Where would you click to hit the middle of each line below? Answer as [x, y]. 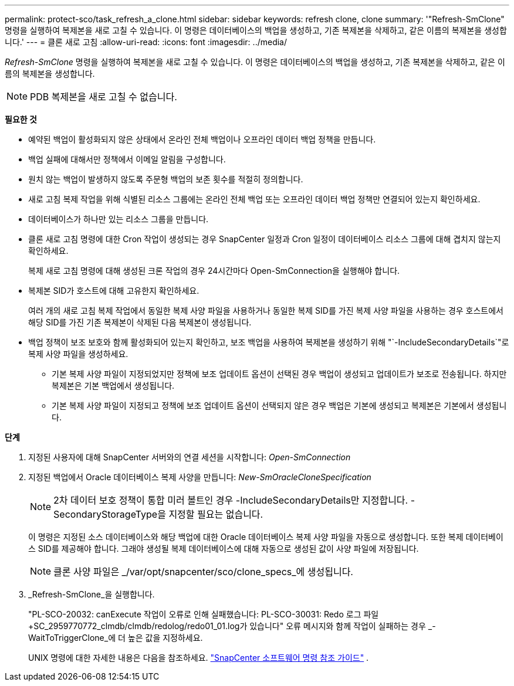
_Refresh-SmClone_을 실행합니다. [92, 594]
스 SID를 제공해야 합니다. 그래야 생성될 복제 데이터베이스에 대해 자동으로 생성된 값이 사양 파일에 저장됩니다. [224, 549]
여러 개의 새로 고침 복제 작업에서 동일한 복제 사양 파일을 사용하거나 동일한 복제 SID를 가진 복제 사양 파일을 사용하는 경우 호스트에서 [266, 310]
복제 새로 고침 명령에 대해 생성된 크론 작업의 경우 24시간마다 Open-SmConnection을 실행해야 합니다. [214, 271]
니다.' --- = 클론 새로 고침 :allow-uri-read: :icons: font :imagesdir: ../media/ [146, 42]
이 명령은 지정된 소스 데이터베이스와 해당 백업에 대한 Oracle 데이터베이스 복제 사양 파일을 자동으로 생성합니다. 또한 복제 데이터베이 [266, 537]
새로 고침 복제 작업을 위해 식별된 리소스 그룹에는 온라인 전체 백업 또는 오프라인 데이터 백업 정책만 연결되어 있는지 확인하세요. [254, 199]
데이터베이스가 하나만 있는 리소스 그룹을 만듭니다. [119, 219]
